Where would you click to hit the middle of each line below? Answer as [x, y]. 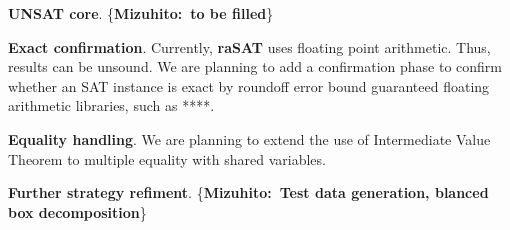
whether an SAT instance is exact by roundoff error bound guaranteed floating [249, 85]
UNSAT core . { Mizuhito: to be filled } [141, 13]
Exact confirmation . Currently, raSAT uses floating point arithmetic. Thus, [249, 46]
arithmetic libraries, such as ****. [111, 105]
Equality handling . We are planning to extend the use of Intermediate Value [249, 138]
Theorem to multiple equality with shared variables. [167, 158]
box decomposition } [77, 211]
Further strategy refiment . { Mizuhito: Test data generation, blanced [248, 192]
